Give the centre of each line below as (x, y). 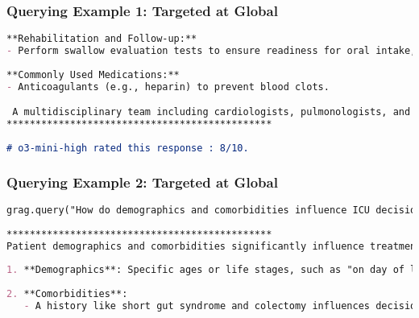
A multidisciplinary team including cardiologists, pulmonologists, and (212, 112)
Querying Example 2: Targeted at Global (142, 182)
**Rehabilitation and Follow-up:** (102, 39)
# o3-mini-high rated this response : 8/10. (128, 148)
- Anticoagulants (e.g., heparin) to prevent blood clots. (168, 87)
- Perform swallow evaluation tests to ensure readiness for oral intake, (212, 51)
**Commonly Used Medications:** (93, 74)
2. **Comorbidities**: (67, 294)
